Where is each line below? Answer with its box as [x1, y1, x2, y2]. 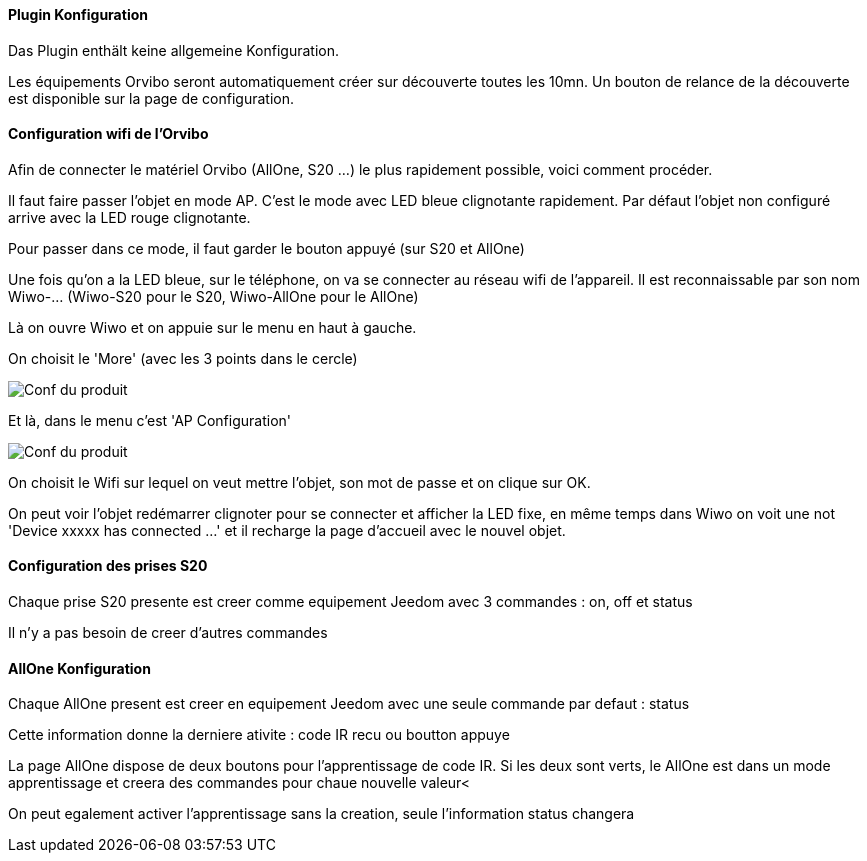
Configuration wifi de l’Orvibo [8, 125, 209, 143]
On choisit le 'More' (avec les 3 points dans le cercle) [8, 349, 358, 367]
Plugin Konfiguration [8, 6, 148, 23]
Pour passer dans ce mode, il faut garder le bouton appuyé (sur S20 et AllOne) [8, 239, 525, 257]
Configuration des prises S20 [8, 557, 208, 575]
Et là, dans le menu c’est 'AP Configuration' [8, 411, 292, 429]
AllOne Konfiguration [8, 659, 151, 677]
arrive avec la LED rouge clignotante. [8, 208, 251, 226]
